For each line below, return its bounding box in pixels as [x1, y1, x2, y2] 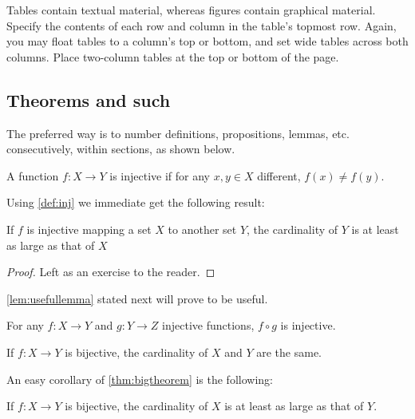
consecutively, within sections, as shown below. [6, 140, 235, 157]
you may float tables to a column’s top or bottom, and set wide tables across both [6, 33, 409, 49]
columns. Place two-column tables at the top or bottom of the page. [6, 48, 339, 65]
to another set [168, 220, 237, 237]
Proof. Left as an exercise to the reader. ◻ [6, 263, 215, 280]
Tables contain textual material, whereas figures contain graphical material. [6, 2, 376, 18]
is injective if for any [109, 167, 210, 184]
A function [6, 167, 59, 184]
